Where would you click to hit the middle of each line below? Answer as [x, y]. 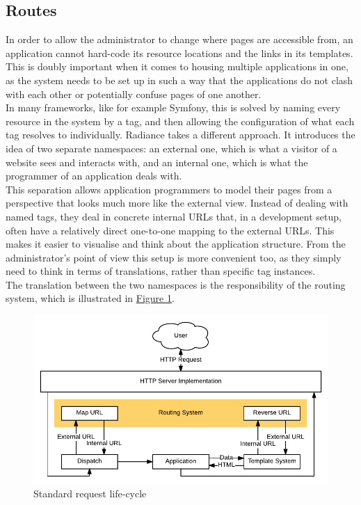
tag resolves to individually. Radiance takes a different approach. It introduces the [180, 135]
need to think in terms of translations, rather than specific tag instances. [161, 271]
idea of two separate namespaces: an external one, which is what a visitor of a [171, 148]
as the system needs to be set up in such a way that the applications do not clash [179, 80]
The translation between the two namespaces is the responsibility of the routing [176, 284]
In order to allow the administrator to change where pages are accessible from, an [179, 39]
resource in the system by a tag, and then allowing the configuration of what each [180, 121]
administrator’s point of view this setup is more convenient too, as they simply [174, 257]
